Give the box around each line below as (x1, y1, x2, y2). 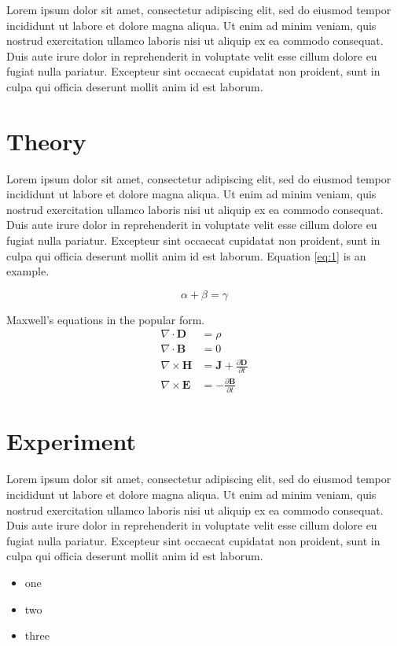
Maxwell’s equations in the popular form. (6, 311, 205, 327)
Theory (6, 124, 86, 157)
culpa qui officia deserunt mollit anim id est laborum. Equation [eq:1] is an (6, 247, 366, 264)
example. (6, 263, 50, 279)
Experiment (6, 425, 137, 457)
